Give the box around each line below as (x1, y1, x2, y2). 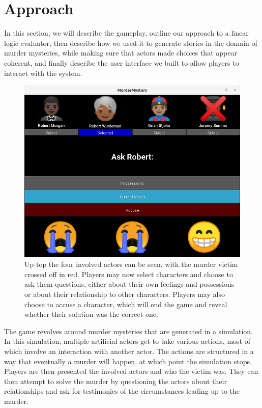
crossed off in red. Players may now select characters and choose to (24, 268, 233, 279)
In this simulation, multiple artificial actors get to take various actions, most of (4, 336, 250, 346)
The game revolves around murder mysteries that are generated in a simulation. (4, 325, 253, 336)
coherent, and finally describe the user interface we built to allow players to (4, 57, 239, 68)
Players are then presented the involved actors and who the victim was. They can (4, 366, 258, 376)
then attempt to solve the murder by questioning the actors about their (4, 375, 227, 386)
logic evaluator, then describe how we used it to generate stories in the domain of (4, 37, 257, 48)
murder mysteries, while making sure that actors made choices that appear (4, 47, 237, 58)
